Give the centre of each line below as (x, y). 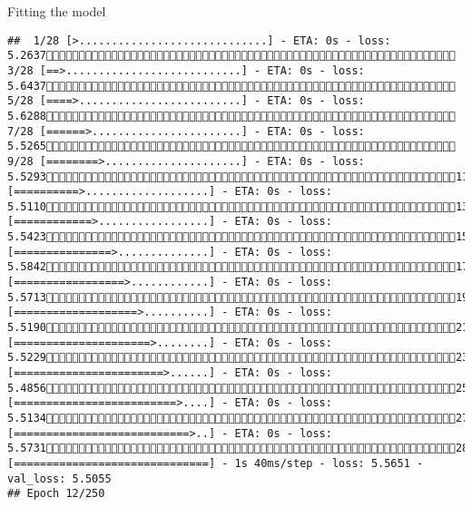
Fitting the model (57, 11)
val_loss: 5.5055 (59, 478)
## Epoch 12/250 (56, 494)
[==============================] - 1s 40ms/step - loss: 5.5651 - (216, 463)
